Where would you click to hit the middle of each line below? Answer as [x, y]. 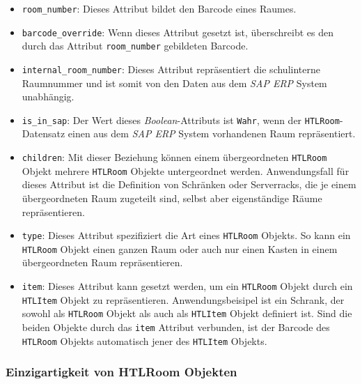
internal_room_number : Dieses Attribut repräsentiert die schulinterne [171, 69]
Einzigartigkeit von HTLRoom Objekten [121, 372]
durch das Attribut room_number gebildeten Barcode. [135, 46]
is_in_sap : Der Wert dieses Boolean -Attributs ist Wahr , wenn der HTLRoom [181, 120]
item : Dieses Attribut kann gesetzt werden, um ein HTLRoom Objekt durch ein [187, 286]
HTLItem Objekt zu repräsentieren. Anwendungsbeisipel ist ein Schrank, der [183, 299]
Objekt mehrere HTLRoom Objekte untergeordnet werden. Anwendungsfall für [186, 170]
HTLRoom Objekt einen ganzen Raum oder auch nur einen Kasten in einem [180, 248]
